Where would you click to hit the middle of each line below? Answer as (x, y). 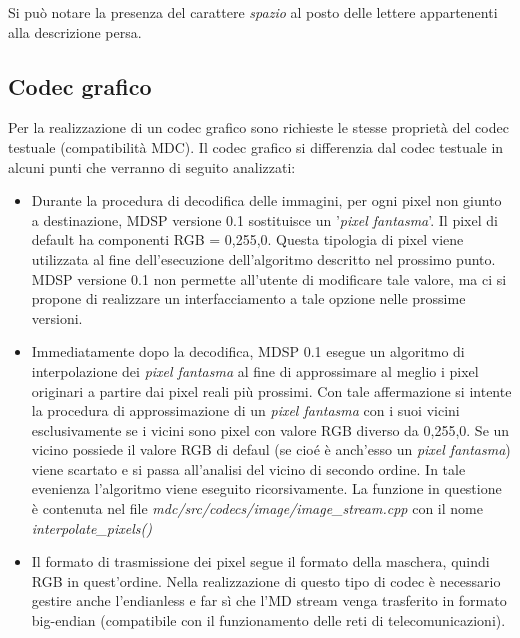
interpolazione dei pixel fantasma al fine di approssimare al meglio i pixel (255, 370)
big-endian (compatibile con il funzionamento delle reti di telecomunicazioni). (268, 620)
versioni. (57, 317)
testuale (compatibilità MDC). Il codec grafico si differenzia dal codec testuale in (256, 146)
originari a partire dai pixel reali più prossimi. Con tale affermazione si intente (271, 390)
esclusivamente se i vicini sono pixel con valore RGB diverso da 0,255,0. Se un (270, 429)
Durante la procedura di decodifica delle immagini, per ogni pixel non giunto (266, 200)
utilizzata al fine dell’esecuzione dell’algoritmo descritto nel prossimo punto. (263, 258)
